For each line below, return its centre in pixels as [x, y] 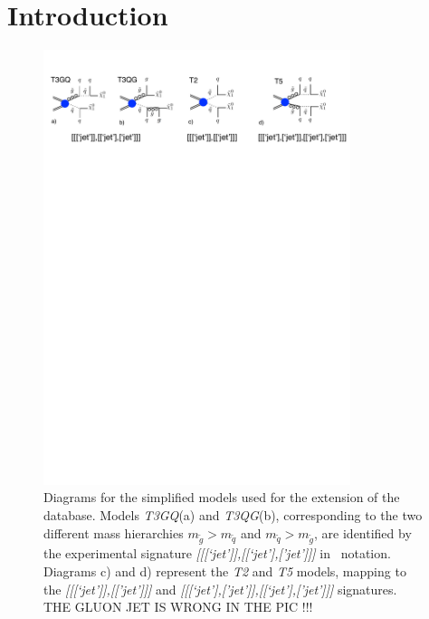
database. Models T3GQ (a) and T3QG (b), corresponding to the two [233, 515]
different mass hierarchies [114, 532]
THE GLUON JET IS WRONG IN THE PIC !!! [178, 607]
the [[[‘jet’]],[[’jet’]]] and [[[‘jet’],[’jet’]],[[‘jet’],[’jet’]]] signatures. [220, 589]
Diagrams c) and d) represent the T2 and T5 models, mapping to [225, 571]
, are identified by [363, 532]
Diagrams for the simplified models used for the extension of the [222, 497]
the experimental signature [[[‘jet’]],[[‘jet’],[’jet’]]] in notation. [217, 553]
